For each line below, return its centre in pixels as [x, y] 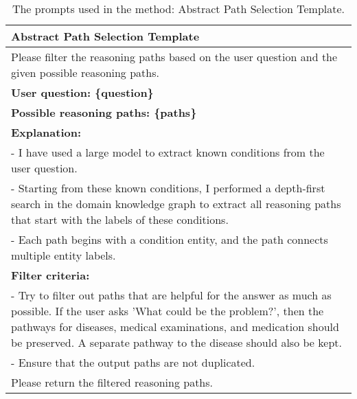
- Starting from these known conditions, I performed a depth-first [168, 188]
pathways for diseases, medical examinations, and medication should [175, 327]
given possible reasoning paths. [85, 72]
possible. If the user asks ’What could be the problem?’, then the [168, 311]
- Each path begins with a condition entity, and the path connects [170, 239]
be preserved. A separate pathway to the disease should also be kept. [176, 342]
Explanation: [46, 132]
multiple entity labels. [64, 255]
